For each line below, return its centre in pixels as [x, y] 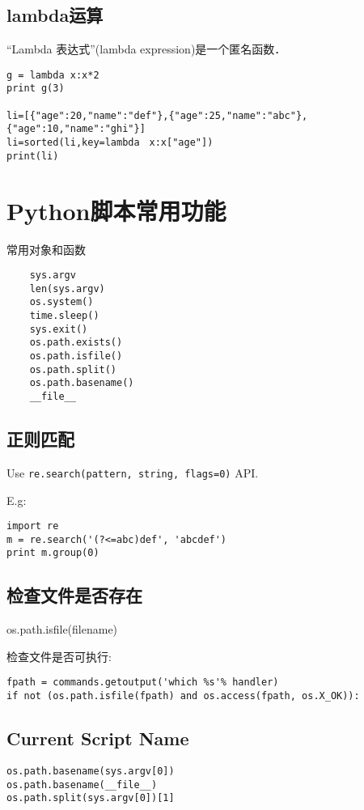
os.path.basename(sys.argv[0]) [91, 771]
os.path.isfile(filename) [62, 629]
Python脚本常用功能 [116, 210]
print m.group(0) [53, 553]
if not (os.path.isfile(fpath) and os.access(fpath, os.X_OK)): [183, 696]
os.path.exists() [76, 343]
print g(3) [36, 89]
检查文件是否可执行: [59, 656]
